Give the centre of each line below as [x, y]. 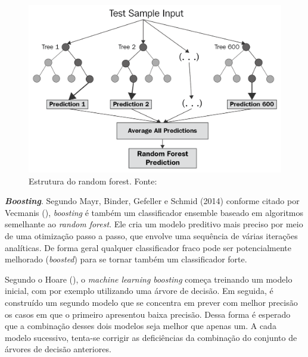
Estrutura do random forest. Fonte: [93, 181]
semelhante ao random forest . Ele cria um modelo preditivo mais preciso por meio [154, 224]
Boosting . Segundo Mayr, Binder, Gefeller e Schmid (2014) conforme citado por [152, 201]
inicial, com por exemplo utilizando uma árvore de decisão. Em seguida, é [139, 291]
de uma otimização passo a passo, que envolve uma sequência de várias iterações [151, 235]
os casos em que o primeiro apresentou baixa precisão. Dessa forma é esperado [148, 314]
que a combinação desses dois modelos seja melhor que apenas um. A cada [141, 326]
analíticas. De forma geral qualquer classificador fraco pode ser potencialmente [148, 247]
